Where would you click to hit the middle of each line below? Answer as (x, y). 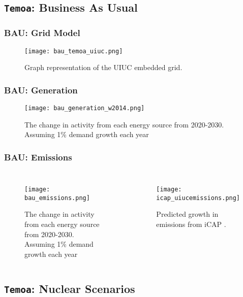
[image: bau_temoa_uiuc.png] (74, 51)
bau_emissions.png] (57, 198)
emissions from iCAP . (191, 224)
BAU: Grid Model (42, 33)
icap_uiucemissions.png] (198, 198)
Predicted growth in (187, 214)
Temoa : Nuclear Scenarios (70, 288)
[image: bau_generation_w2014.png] (85, 108)
